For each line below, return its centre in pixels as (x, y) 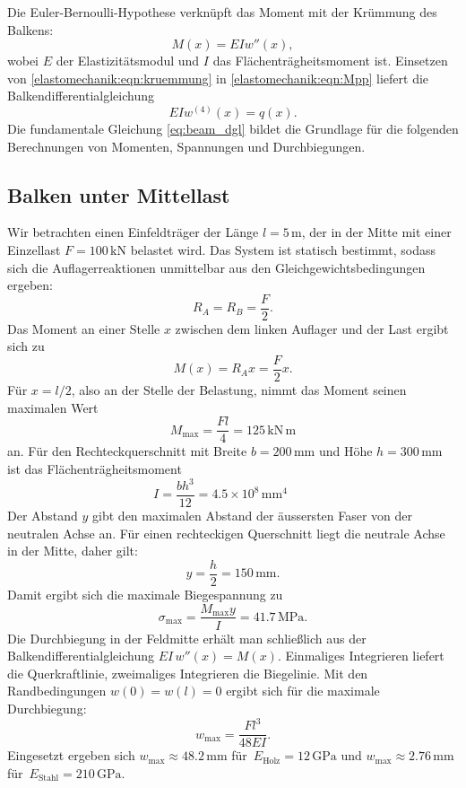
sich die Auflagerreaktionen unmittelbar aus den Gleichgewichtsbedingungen (216, 267)
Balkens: (30, 29)
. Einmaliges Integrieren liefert (361, 656)
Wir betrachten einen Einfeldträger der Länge (133, 232)
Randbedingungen (57, 691)
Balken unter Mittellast (119, 194)
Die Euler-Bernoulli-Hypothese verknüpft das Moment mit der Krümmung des (222, 12)
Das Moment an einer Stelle (84, 328)
